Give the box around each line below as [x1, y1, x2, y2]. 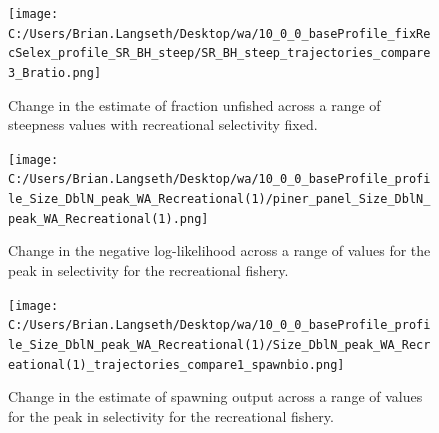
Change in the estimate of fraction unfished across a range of [8, 94, 381, 115]
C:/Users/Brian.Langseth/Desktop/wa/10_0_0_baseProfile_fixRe [8, 26, 431, 41]
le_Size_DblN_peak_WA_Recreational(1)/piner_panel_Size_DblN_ [8, 192, 431, 207]
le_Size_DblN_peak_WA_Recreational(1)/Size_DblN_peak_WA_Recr [8, 337, 431, 352]
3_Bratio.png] [8, 65, 102, 80]
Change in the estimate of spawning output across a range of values [8, 386, 423, 407]
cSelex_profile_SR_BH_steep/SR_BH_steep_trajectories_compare [8, 46, 431, 61]
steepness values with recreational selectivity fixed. [8, 114, 318, 135]
